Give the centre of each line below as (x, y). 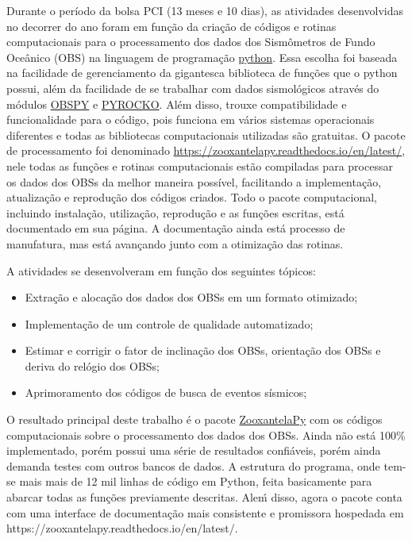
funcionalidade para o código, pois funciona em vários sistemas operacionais (191, 119)
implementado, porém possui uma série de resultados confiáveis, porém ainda (194, 450)
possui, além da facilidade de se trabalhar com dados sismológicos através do (193, 88)
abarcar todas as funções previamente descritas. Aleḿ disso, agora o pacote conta (204, 497)
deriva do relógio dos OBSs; (92, 365)
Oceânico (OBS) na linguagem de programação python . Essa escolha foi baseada (202, 57)
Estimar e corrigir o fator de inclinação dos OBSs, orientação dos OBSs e (203, 350)
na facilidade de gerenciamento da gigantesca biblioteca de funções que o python (202, 73)
